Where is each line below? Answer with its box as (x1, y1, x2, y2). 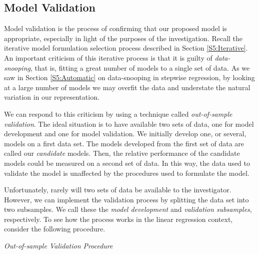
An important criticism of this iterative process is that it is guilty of (4, 52, 212, 63)
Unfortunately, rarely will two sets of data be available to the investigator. (4, 184, 231, 195)
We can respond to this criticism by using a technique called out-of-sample (4, 108, 232, 119)
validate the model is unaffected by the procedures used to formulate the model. (4, 167, 249, 178)
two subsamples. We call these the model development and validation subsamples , (4, 204, 252, 214)
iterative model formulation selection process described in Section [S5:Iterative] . (4, 43, 248, 53)
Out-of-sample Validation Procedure (4, 240, 113, 251)
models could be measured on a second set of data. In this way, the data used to (4, 157, 250, 168)
